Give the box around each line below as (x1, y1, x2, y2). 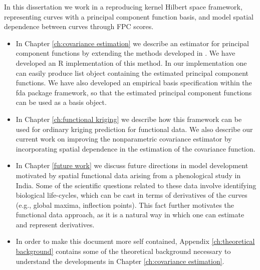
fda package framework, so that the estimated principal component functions (16, 87, 252, 97)
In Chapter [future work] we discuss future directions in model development (16, 160, 248, 171)
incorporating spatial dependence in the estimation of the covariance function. (16, 143, 255, 154)
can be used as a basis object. (16, 97, 107, 107)
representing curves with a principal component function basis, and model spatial (4, 11, 253, 22)
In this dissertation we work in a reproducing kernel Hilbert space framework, (4, 2, 242, 12)
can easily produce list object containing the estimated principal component (16, 67, 249, 78)
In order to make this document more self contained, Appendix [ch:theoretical (16, 236, 255, 246)
